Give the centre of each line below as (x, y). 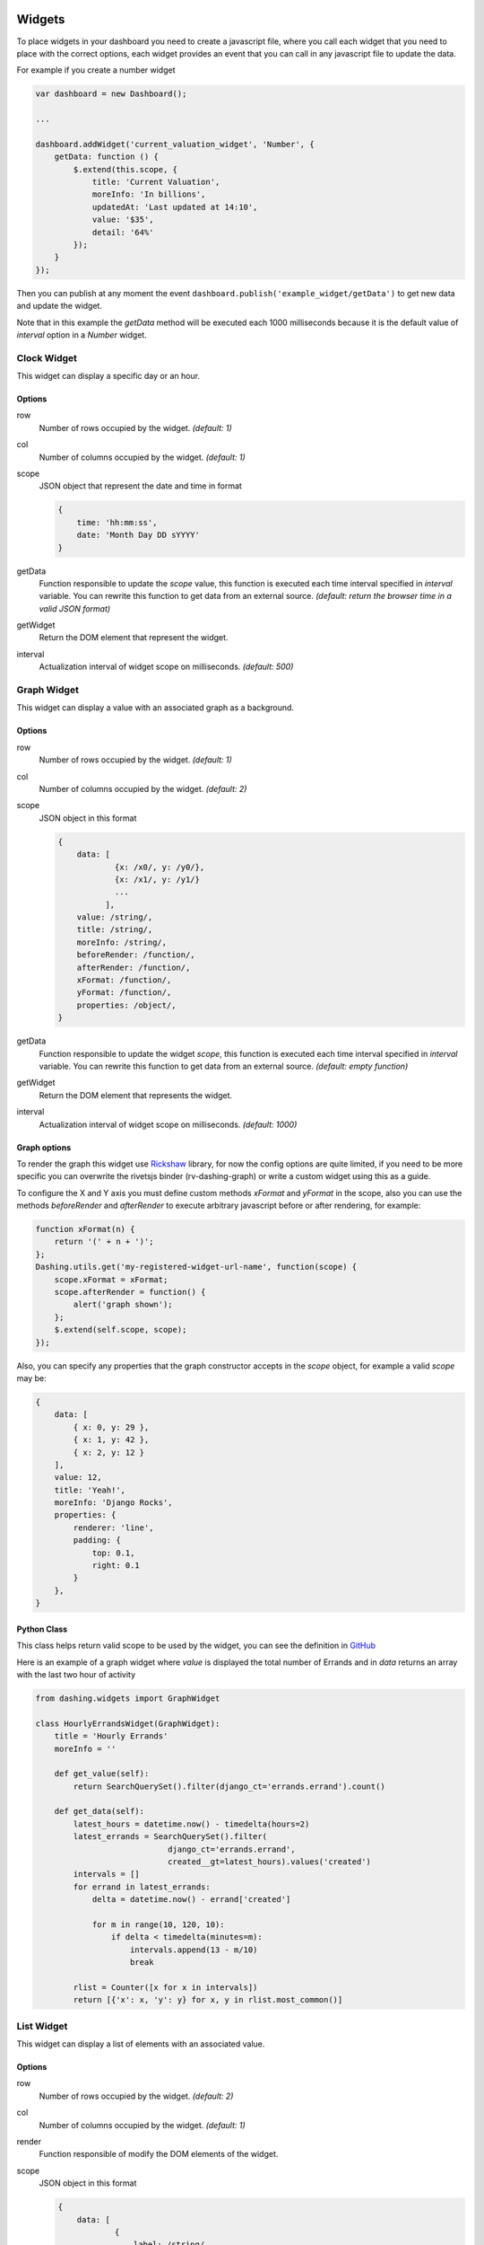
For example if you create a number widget (96, 70)
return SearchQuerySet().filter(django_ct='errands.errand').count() (229, 1786)
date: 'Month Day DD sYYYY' (138, 535)
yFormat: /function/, (124, 993)
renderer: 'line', (113, 1527)
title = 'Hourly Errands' (111, 1736)
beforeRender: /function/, (136, 955)
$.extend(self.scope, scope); (121, 1330)
